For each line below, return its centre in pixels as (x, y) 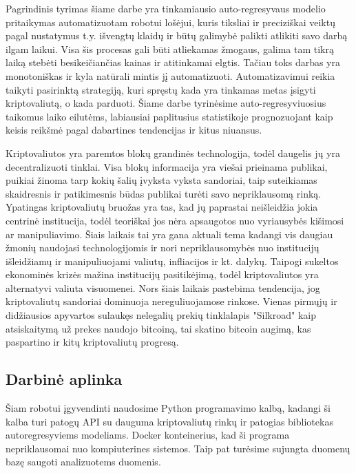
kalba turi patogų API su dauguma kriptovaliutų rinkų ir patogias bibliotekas (169, 421)
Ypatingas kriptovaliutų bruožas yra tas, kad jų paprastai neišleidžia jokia (162, 207)
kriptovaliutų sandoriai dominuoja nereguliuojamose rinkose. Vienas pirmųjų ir (171, 301)
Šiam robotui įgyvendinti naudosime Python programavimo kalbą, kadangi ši (168, 408)
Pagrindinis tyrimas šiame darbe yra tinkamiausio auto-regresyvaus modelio (166, 8)
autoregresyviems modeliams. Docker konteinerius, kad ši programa (148, 435)
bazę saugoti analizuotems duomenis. (83, 462)
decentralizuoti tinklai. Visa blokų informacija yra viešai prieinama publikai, (167, 166)
